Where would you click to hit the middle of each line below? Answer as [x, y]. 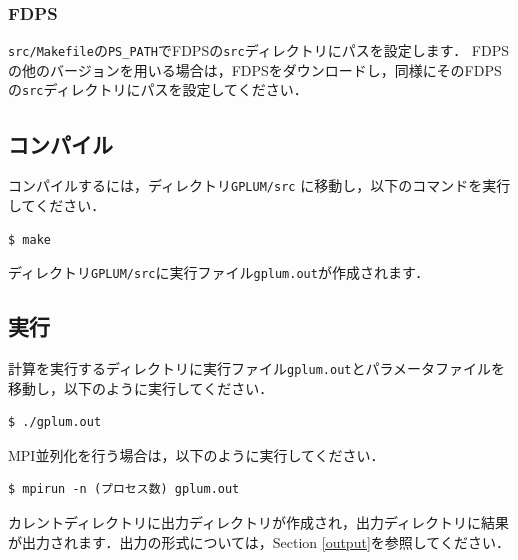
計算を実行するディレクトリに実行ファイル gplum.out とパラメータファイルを [257, 368]
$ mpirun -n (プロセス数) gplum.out [124, 489]
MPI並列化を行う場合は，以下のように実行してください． [196, 454]
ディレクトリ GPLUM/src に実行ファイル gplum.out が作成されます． [219, 272]
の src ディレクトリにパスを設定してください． [158, 89]
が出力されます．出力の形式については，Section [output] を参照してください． [259, 541]
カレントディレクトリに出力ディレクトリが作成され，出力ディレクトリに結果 [259, 522]
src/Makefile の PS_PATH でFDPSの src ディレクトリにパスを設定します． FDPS [258, 50]
